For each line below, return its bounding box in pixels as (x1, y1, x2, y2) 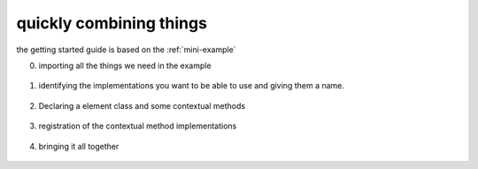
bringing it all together (38, 141, 119, 151)
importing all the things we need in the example (38, 60, 212, 71)
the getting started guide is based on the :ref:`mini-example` (16, 44, 236, 55)
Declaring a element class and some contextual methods (38, 100, 246, 111)
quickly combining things (16, 13, 208, 33)
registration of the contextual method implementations (38, 120, 237, 132)
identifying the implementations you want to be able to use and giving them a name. (38, 81, 345, 91)
